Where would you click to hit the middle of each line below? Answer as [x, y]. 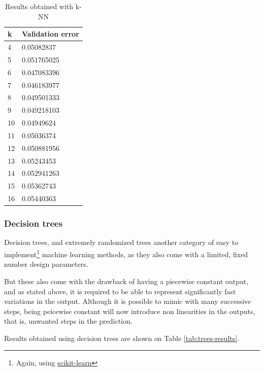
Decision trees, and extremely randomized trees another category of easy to [121, 242]
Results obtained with [39, 6]
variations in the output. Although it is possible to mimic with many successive [128, 301]
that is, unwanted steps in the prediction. [68, 321]
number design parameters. [46, 264]
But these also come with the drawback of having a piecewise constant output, [126, 281]
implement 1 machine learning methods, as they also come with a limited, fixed [126, 253]
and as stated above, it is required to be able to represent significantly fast [120, 291]
